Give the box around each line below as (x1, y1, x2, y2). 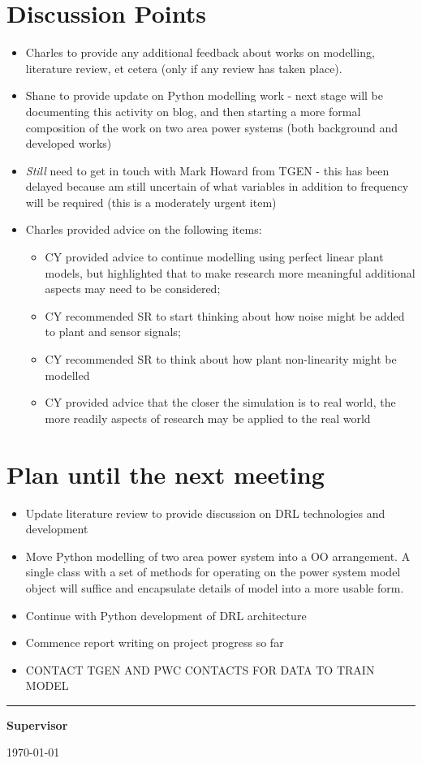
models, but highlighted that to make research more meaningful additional (45, 264, 416, 281)
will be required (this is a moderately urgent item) (25, 193, 277, 210)
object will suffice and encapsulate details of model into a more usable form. (25, 579, 404, 596)
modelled (45, 366, 90, 383)
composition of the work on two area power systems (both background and (25, 119, 398, 136)
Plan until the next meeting (6, 457, 325, 490)
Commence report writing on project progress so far (25, 634, 284, 651)
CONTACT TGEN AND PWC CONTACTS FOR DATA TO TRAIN (25, 661, 375, 678)
